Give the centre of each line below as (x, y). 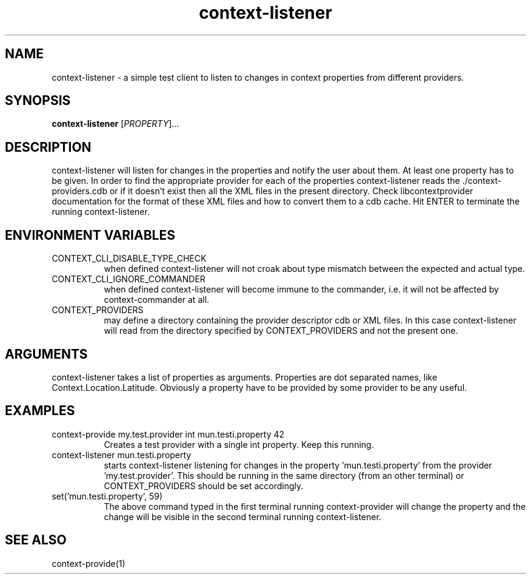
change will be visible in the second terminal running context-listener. (242, 516)
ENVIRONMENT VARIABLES (90, 235)
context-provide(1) (88, 563)
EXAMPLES (40, 411)
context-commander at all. (157, 300)
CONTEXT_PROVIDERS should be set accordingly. (204, 486)
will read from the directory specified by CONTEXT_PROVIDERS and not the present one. (281, 331)
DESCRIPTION (48, 147)
